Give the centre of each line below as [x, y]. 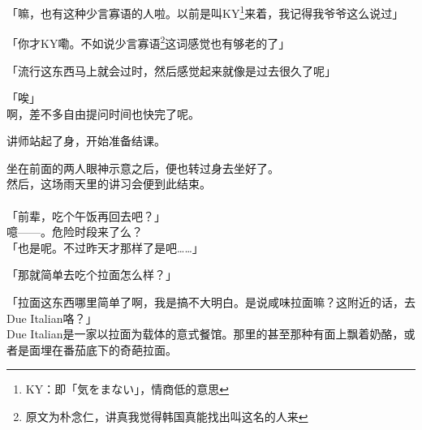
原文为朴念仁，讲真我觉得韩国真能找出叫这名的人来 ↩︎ [167, 416]
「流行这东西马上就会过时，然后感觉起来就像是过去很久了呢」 [171, 70]
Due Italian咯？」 [52, 318]
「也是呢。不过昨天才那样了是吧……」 [105, 247]
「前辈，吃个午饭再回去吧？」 [86, 215]
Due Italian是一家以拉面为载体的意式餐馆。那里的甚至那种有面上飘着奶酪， [205, 334]
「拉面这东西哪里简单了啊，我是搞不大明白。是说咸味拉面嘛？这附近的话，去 [211, 302]
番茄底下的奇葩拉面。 [120, 349]
